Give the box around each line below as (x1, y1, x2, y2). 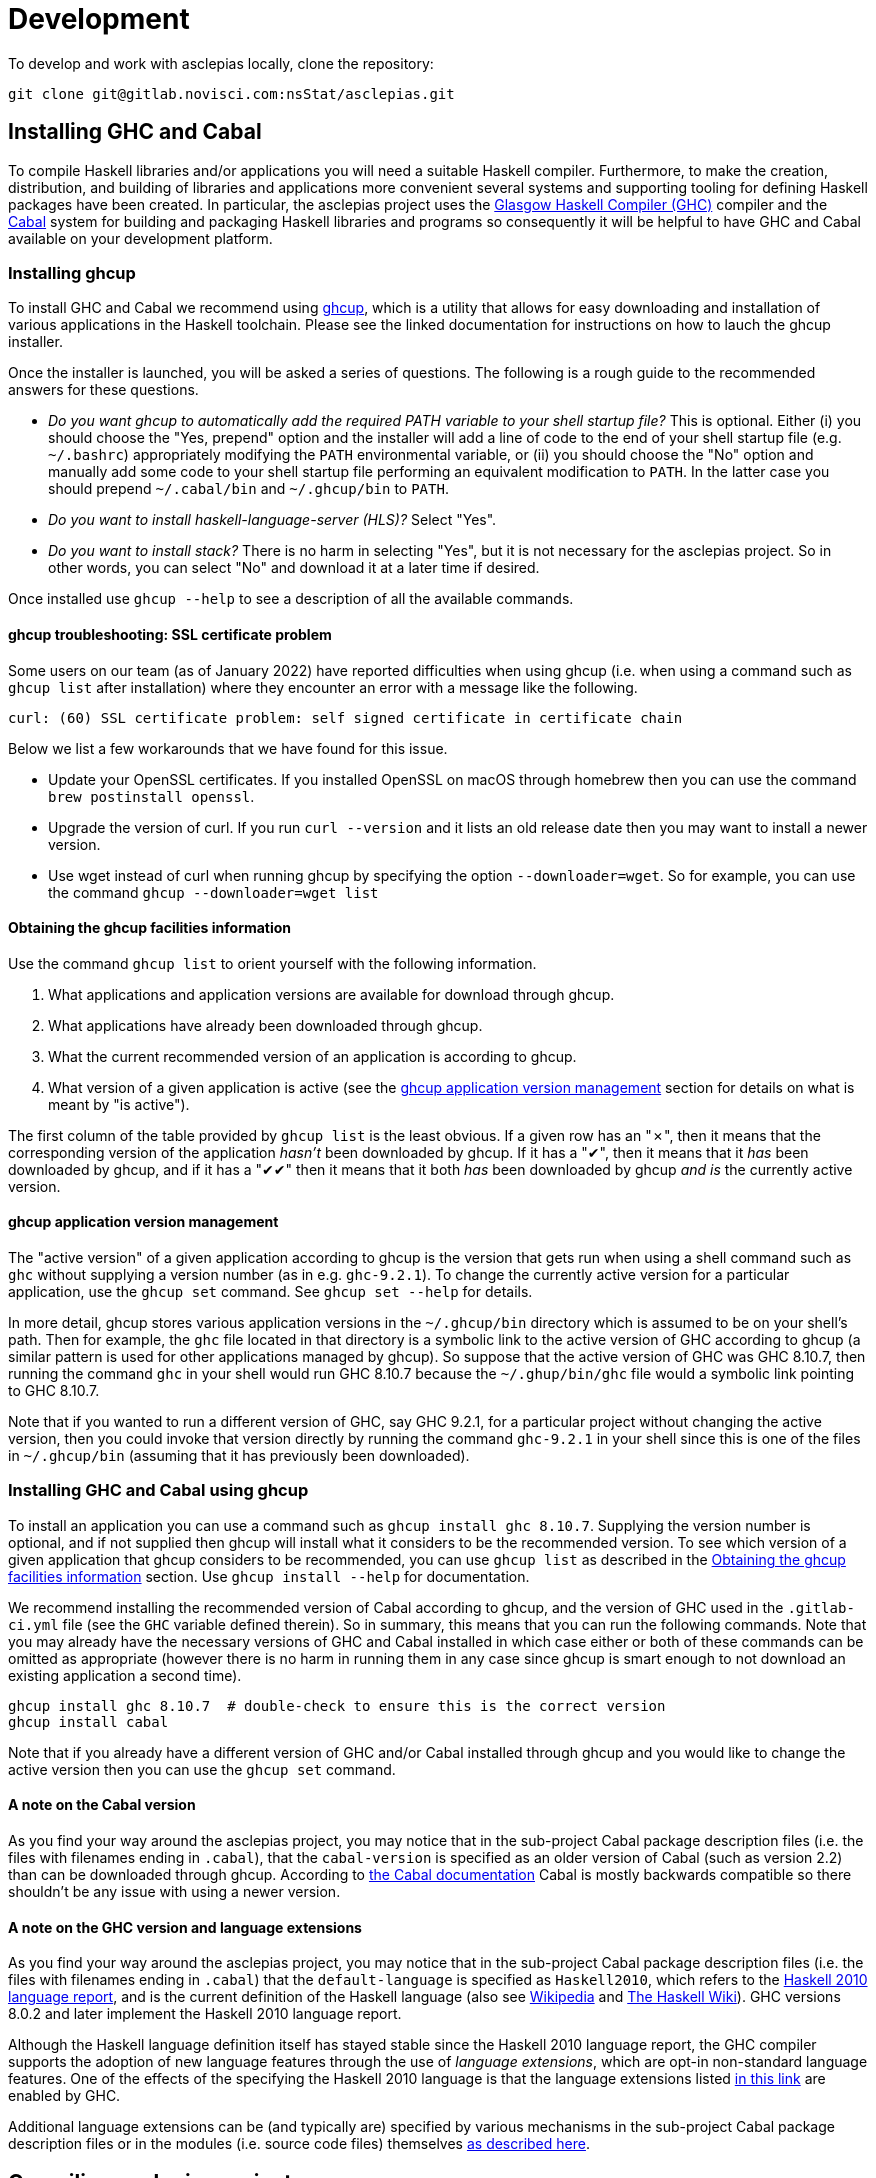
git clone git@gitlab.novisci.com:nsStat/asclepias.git (8, 85, 455, 102)
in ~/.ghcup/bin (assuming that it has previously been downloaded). (8, 1447, 470, 1464)
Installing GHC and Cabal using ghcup (8, 1480, 309, 1501)
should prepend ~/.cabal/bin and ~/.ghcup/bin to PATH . (48, 480, 449, 498)
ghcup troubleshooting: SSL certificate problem (8, 625, 332, 643)
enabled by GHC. (8, 2087, 121, 2105)
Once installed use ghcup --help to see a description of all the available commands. (8, 590, 574, 608)
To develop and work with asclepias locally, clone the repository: (8, 54, 434, 72)
